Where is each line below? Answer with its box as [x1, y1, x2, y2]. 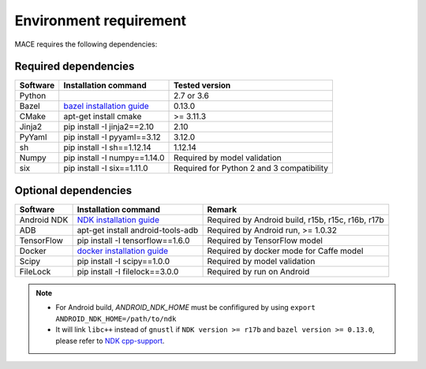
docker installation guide [77, 245, 169, 256]
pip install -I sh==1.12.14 [63, 142, 151, 153]
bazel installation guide [63, 101, 149, 112]
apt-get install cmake [63, 111, 142, 122]
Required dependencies [14, 60, 135, 73]
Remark [207, 203, 237, 214]
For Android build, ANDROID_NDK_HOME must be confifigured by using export [55, 303, 316, 312]
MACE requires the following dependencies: [14, 39, 158, 49]
